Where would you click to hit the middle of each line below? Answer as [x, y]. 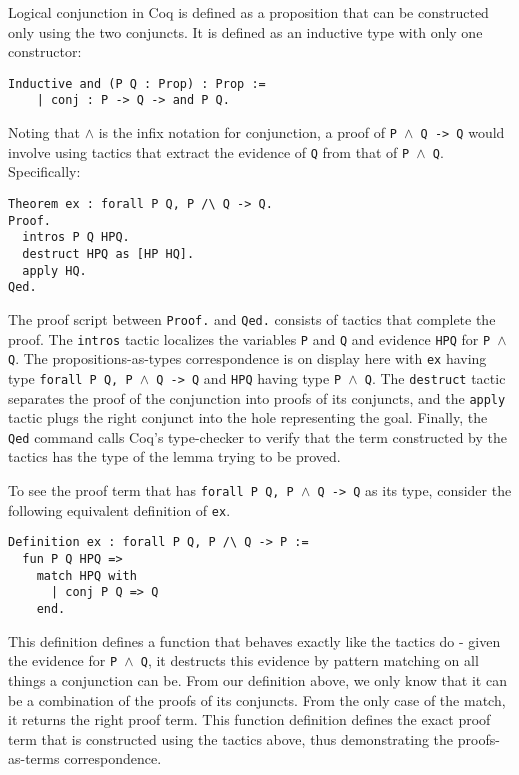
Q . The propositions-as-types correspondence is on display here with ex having [247, 358]
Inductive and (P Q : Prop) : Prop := [137, 83]
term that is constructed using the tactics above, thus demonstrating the [231, 738]
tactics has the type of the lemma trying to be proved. [174, 456]
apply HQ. [54, 270]
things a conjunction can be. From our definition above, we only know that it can [257, 679]
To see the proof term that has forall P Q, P [151, 490]
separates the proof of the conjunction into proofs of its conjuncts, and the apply [257, 397]
